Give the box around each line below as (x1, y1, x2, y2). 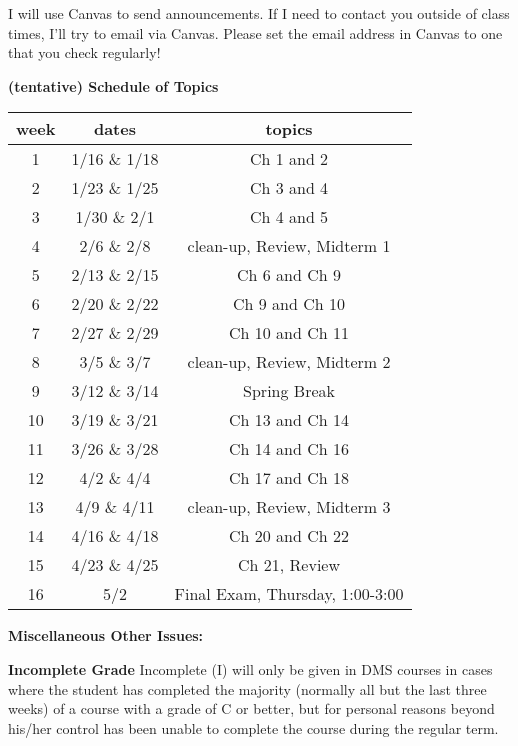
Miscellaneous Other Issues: (8, 625, 204, 646)
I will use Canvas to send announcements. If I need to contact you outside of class (8, 3, 510, 23)
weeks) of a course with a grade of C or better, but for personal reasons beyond (8, 698, 495, 719)
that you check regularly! (8, 42, 161, 63)
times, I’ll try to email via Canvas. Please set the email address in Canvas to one (8, 22, 503, 43)
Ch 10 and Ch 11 (229, 321, 350, 345)
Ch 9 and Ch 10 (233, 292, 346, 316)
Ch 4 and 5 (249, 205, 329, 229)
